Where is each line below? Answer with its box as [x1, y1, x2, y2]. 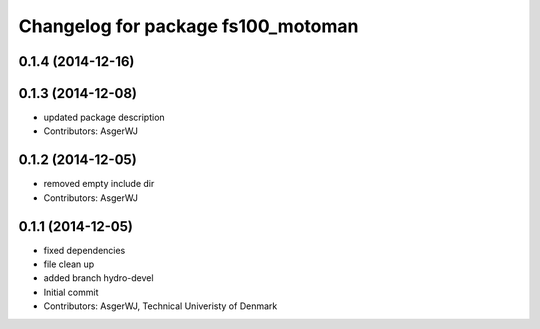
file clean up [43, 258, 95, 270]
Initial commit [43, 286, 99, 298]
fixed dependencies [43, 244, 126, 256]
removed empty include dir [43, 178, 155, 190]
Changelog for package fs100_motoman [18, 15, 359, 37]
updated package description [43, 111, 165, 124]
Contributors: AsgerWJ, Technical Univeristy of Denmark [43, 300, 278, 312]
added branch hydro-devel [43, 272, 154, 284]
